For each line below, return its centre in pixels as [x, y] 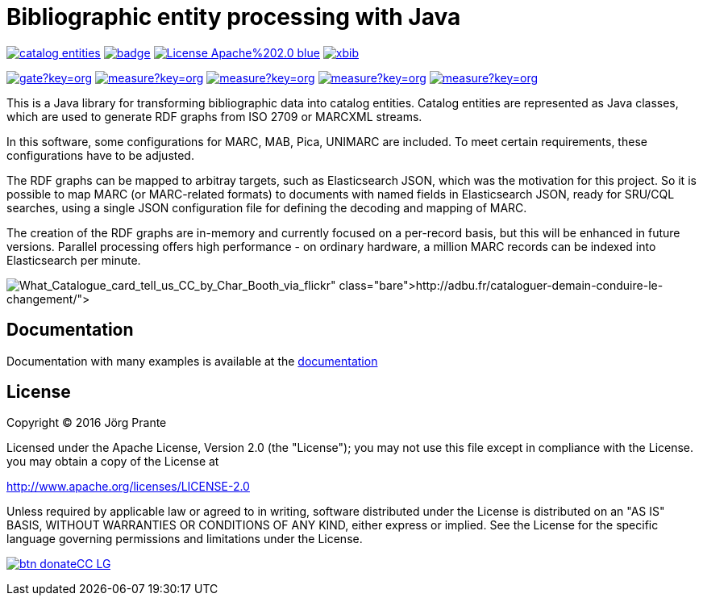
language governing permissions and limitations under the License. [185, 539]
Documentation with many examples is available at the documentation [192, 361]
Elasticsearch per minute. [74, 260]
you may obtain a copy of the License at [113, 462]
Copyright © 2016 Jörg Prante [87, 423]
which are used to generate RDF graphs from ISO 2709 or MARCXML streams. [214, 116]
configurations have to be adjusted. [100, 155]
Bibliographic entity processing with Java [234, 17]
